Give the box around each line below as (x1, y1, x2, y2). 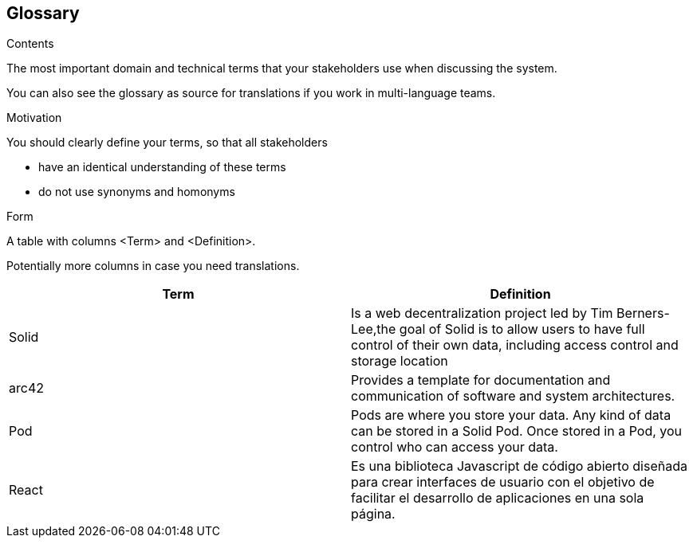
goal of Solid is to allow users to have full (399, 321, 645, 338)
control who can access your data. (351, 439, 558, 456)
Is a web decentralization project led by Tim (351, 305, 613, 322)
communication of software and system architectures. (351, 388, 675, 405)
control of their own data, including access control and (351, 337, 679, 354)
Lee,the (351, 321, 396, 338)
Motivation (6, 111, 62, 125)
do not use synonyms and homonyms (38, 185, 235, 199)
